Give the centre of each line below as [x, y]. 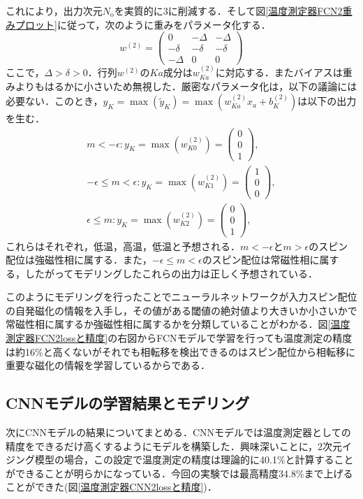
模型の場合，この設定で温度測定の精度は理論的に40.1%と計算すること [194, 460]
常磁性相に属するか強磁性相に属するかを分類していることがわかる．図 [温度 [178, 324]
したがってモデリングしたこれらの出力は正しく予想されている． [171, 273]
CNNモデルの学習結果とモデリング [128, 403]
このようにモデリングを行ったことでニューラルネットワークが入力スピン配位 [181, 297]
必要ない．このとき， [54, 101]
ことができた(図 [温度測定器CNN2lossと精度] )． [111, 487]
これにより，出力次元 [54, 10]
